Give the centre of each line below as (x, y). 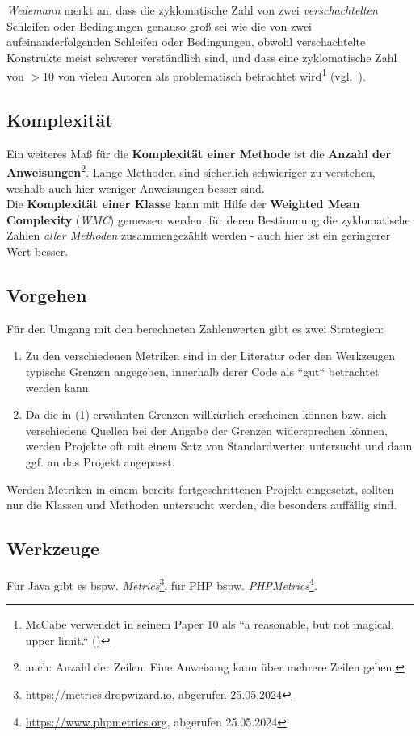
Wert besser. (38, 251)
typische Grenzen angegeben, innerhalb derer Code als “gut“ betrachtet (202, 372)
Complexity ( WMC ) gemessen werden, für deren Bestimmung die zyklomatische (208, 219)
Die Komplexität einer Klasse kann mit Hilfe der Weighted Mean (183, 204)
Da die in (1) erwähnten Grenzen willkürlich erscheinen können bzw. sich (206, 414)
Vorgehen (47, 295)
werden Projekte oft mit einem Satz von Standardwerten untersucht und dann (219, 446)
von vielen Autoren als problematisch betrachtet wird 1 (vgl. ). (212, 75)
